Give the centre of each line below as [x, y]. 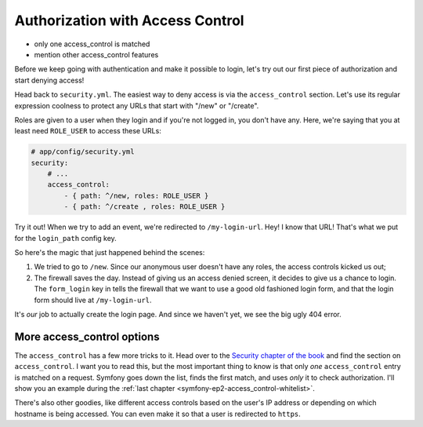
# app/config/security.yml [83, 152]
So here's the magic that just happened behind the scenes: [110, 252]
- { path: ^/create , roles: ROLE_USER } [145, 207]
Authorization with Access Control [129, 20]
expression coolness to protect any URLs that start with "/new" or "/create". [137, 105]
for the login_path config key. [65, 238]
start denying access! [49, 80]
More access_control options [87, 336]
